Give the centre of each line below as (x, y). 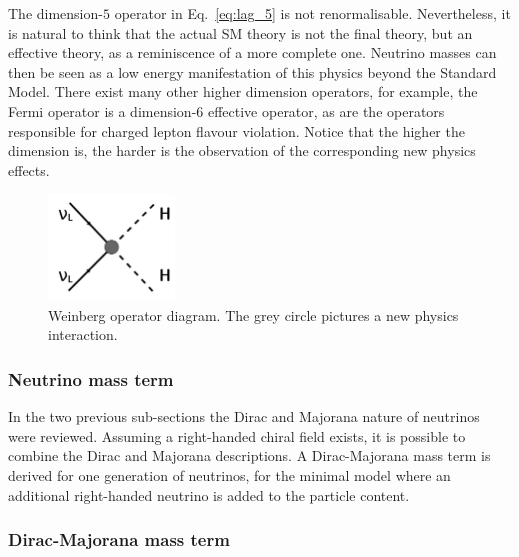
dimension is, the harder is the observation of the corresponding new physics (242, 150)
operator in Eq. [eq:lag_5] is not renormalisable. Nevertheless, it (312, 13)
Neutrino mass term (91, 378)
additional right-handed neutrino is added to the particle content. (209, 494)
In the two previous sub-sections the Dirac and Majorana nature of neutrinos (244, 416)
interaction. (83, 334)
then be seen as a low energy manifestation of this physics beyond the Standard (252, 71)
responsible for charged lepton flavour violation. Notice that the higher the (236, 130)
